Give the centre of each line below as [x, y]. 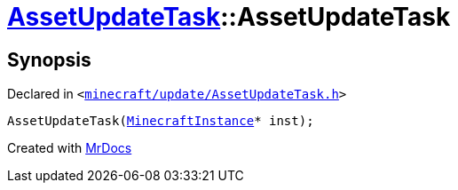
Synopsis [49, 59]
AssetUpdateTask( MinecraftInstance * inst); [161, 121]
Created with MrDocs [70, 148]
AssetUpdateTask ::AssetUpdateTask [229, 17]
